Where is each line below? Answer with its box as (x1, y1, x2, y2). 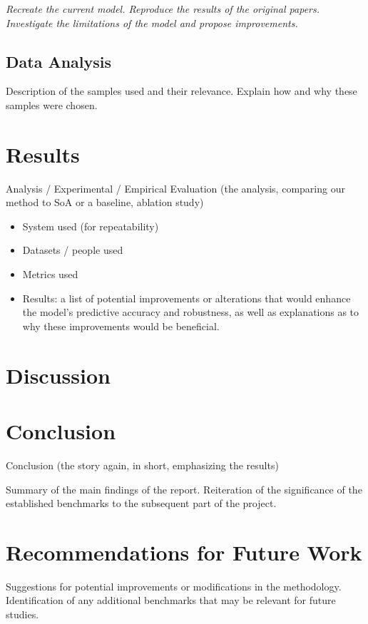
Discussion (6, 360, 111, 389)
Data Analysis (6, 50, 112, 72)
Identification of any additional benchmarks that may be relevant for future (6, 593, 336, 608)
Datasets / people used (22, 242, 123, 257)
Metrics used (22, 267, 78, 282)
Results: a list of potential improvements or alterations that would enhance (22, 290, 351, 305)
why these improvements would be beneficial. (22, 318, 220, 333)
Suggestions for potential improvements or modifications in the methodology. (6, 578, 342, 593)
